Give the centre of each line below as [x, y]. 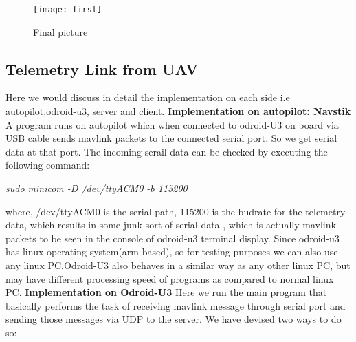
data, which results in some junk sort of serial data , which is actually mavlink [171, 225]
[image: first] [68, 10]
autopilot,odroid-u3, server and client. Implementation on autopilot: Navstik [178, 111]
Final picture [60, 31]
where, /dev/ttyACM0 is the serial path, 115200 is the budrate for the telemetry [176, 211]
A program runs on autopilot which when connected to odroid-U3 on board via [172, 124]
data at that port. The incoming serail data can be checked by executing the [167, 151]
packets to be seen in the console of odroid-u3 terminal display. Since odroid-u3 [173, 238]
